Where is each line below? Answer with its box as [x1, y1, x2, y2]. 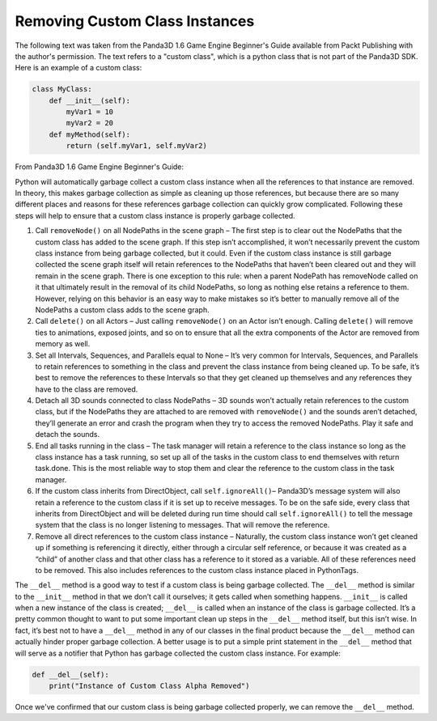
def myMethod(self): [49, 129, 131, 139]
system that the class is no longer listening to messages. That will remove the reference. [35, 520, 330, 530]
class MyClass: [32, 85, 92, 94]
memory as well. [35, 339, 91, 349]
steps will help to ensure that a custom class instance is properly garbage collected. [15, 210, 295, 220]
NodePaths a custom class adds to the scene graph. [35, 304, 210, 315]
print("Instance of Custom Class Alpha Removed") [49, 681, 250, 691]
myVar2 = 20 [66, 118, 113, 128]
